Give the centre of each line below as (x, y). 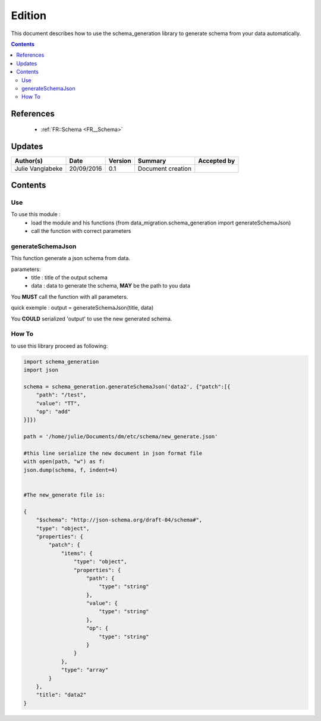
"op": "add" (53, 412)
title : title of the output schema (70, 277)
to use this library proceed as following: (59, 346)
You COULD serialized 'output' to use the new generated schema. (92, 319)
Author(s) (29, 161)
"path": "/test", (61, 395)
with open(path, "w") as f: (64, 462)
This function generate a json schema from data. (71, 258)
